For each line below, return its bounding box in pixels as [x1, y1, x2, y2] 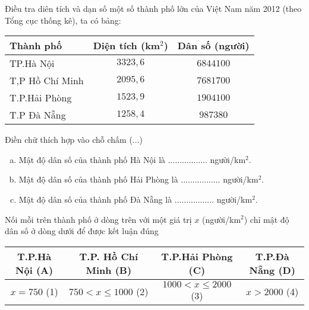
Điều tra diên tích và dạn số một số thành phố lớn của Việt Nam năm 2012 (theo [5, 2, 302, 14]
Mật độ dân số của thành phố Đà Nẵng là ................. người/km [18, 193, 253, 205]
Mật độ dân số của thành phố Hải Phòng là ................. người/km [18, 173, 258, 186]
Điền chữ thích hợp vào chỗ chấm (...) [5, 133, 143, 146]
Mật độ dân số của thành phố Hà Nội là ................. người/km [18, 153, 246, 165]
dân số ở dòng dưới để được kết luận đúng [5, 225, 159, 237]
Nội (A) [15, 263, 53, 277]
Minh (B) [86, 263, 132, 277]
